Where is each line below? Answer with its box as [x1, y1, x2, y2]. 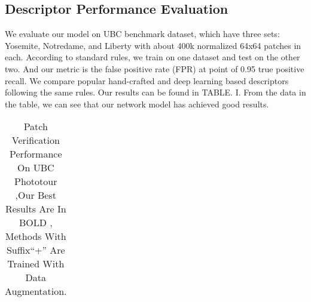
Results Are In [5, 202, 66, 216]
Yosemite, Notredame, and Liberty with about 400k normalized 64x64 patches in [5, 39, 301, 51]
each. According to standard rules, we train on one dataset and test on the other [5, 51, 300, 63]
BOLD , [19, 215, 53, 230]
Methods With [5, 229, 66, 244]
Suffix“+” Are [6, 243, 65, 257]
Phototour [14, 174, 57, 189]
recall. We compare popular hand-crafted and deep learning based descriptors [5, 74, 289, 87]
